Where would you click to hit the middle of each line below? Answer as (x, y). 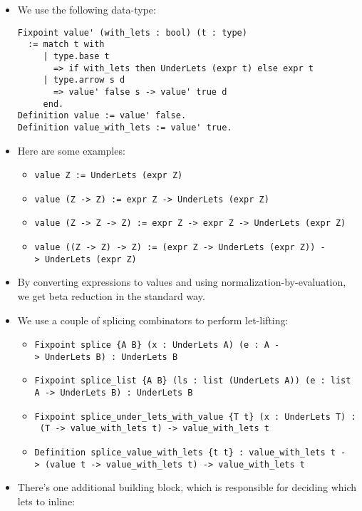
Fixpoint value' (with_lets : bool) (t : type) (132, 32)
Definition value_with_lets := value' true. (125, 127)
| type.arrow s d (84, 80)
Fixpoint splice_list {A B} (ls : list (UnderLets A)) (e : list (193, 381)
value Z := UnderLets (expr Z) (109, 176)
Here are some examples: (71, 150)
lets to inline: (46, 501)
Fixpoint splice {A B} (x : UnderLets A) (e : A (152, 345)
